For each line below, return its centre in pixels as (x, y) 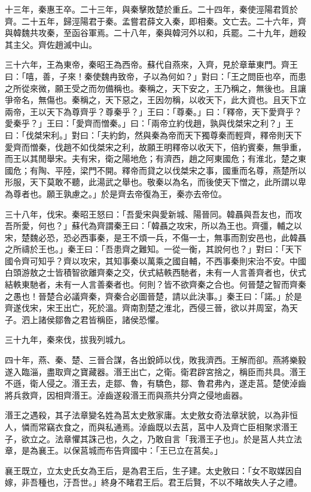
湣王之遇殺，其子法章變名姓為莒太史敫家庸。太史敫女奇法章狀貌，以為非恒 (151, 415)
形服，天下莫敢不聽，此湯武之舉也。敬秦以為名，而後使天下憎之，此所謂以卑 (155, 182)
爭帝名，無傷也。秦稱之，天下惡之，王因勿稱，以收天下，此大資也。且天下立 (155, 100)
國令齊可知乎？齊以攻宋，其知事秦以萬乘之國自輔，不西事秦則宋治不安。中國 (155, 260)
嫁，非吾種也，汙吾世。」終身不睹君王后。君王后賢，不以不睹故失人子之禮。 (153, 482)
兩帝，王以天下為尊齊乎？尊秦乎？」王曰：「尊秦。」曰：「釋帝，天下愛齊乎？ (153, 111)
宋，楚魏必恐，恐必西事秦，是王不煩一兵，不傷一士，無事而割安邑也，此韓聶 (155, 237)
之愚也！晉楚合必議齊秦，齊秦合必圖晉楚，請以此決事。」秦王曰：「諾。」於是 (153, 296)
